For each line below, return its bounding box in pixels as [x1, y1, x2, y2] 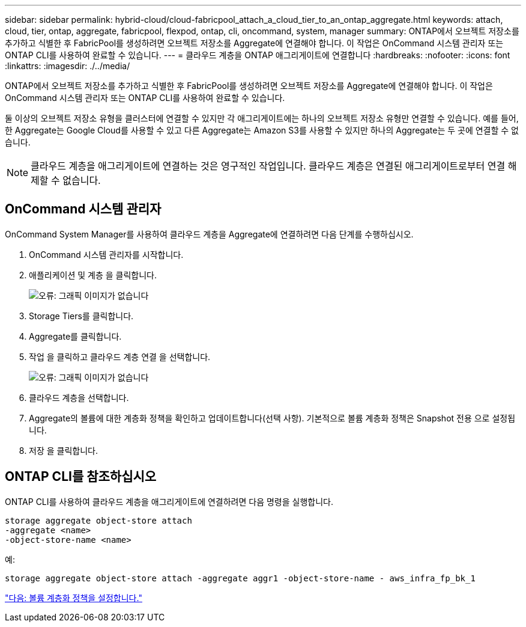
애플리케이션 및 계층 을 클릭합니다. [29, 269, 157, 280]
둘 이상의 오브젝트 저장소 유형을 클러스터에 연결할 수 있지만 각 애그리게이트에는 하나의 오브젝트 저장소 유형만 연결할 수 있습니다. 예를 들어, [5, 113, 519, 123]
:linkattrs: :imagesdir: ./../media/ [5, 61, 130, 71]
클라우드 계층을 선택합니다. [29, 392, 129, 403]
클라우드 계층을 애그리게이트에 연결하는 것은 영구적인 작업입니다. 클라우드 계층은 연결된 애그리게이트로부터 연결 [31, 160, 506, 172]
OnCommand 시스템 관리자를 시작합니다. [29, 249, 184, 260]
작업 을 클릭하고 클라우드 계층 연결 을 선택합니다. [29, 351, 211, 362]
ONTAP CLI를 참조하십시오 [5, 469, 157, 485]
